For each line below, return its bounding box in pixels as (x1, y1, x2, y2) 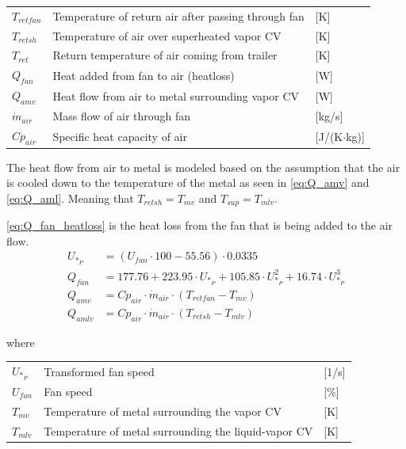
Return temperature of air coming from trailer (52, 47, 278, 63)
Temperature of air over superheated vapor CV (52, 27, 282, 44)
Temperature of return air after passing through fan (52, 7, 304, 24)
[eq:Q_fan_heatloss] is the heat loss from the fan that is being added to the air (6, 217, 393, 234)
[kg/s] (315, 108, 343, 124)
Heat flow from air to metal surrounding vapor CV (52, 87, 300, 104)
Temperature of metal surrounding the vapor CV (44, 402, 282, 419)
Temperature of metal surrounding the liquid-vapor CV (44, 422, 313, 439)
